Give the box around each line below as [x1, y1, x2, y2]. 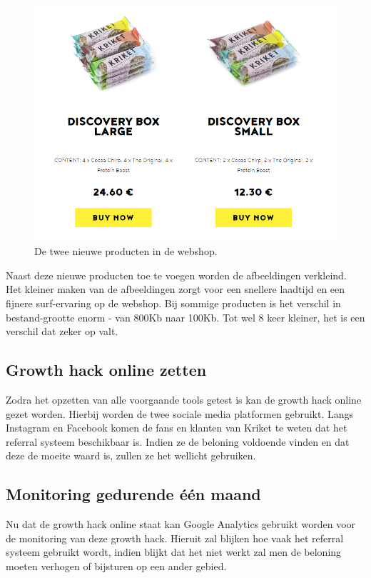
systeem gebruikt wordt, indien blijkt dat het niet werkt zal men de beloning [6, 544, 342, 559]
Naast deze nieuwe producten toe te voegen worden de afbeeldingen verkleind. [6, 267, 347, 282]
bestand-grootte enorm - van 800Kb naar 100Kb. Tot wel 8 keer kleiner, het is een [6, 309, 365, 324]
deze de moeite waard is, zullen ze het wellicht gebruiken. [6, 448, 256, 463]
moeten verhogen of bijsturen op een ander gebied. [6, 558, 227, 573]
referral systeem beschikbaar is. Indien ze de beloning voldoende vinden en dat [6, 434, 350, 449]
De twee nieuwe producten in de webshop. [34, 244, 218, 259]
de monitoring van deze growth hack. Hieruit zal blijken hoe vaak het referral [6, 530, 344, 545]
